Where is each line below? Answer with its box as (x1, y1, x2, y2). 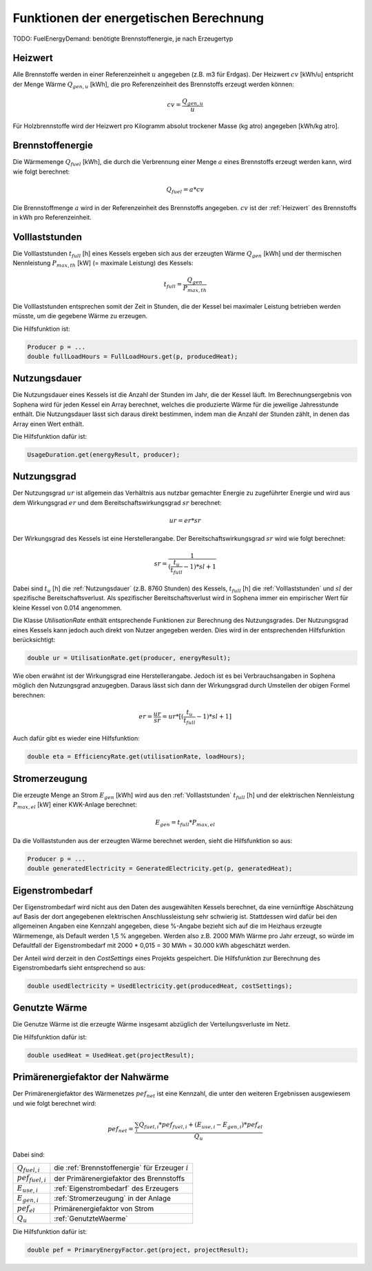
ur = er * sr (169, 517, 201, 525)
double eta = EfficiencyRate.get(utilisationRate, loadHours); (27, 753, 246, 761)
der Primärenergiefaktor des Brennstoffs (54, 1173, 185, 1183)
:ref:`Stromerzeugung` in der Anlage (54, 1194, 172, 1203)
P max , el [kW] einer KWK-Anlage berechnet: (12, 800, 137, 810)
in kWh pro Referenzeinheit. (12, 214, 92, 221)
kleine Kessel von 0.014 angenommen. (12, 603, 122, 612)
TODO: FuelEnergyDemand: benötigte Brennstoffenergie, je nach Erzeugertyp (12, 34, 234, 43)
